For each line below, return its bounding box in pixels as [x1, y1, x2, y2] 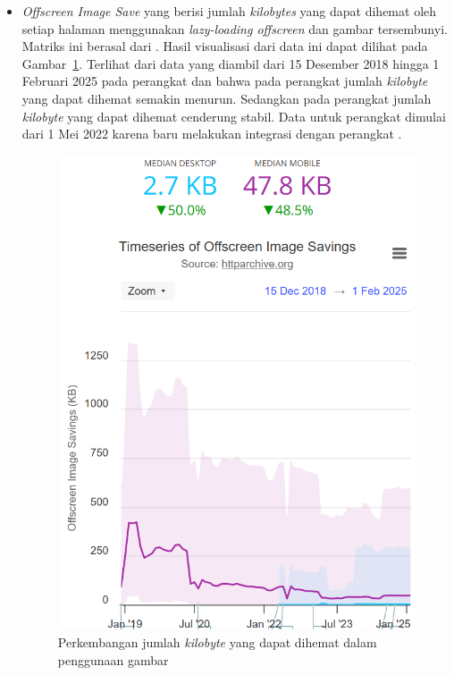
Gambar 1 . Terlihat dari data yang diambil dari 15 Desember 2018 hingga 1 [21, 54, 440, 72]
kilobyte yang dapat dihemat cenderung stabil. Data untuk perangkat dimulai [21, 106, 446, 125]
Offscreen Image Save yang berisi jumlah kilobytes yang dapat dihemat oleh [21, 2, 437, 20]
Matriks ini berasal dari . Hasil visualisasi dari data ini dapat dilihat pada [21, 37, 428, 55]
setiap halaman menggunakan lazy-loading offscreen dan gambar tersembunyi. [21, 19, 448, 38]
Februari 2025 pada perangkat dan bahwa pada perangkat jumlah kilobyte [21, 72, 428, 90]
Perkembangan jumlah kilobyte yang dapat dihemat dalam [57, 632, 377, 651]
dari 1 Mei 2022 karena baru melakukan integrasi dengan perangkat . [21, 124, 402, 143]
